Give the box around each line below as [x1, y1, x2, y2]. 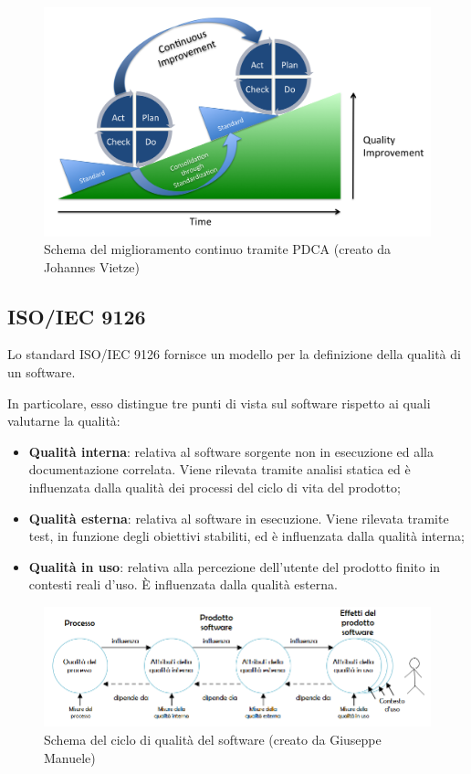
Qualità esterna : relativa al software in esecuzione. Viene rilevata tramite [28, 508, 449, 527]
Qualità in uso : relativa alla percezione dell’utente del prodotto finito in [28, 557, 441, 576]
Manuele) [44, 747, 96, 767]
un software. [7, 363, 76, 382]
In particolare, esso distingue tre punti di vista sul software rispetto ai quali [7, 393, 431, 412]
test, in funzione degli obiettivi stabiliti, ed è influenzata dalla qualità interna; [28, 526, 465, 546]
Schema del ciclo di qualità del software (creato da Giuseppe [44, 729, 382, 748]
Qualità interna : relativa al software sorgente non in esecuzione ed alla [28, 441, 434, 461]
